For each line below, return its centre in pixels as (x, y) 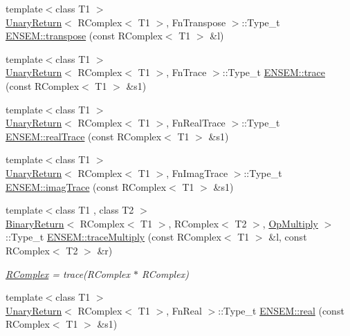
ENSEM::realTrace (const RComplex (84, 136)
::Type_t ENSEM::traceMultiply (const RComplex (113, 237)
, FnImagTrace (197, 172)
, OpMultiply (290, 223)
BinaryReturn (35, 223)
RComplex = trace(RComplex (68, 273)
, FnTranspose (196, 22)
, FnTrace (186, 72)
